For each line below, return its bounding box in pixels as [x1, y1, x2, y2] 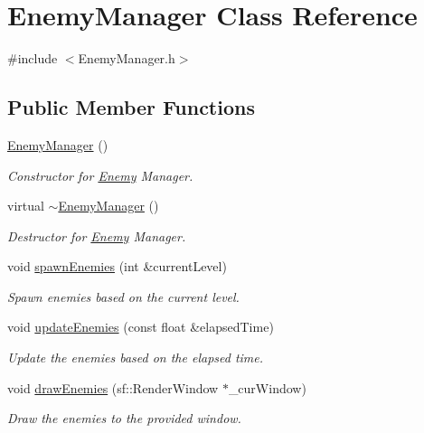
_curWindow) [228, 378, 306, 397]
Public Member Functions [7, 93, 255, 121]
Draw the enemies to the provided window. [7, 409, 241, 428]
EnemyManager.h [78, 49, 175, 68]
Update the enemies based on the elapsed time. [7, 348, 264, 367]
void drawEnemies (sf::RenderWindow [7, 378, 219, 397]
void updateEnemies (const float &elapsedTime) [7, 317, 274, 336]
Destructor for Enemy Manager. [7, 226, 186, 245]
